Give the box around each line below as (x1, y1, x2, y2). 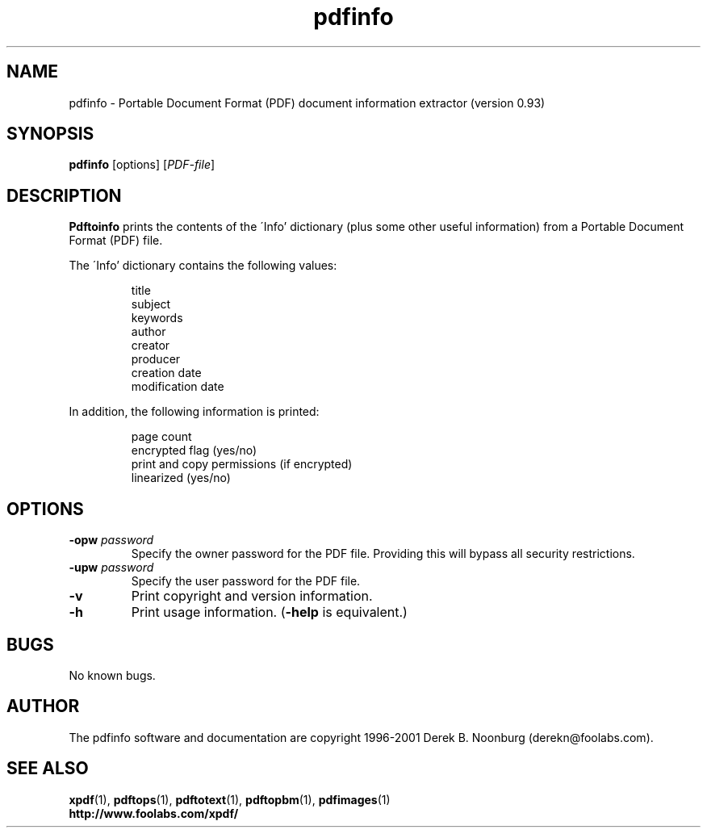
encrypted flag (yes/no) (131, 443, 257, 458)
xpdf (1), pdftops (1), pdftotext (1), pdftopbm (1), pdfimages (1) (69, 792, 391, 807)
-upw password (69, 560, 154, 575)
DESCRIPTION (6, 185, 122, 206)
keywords (131, 311, 183, 325)
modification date (131, 379, 224, 394)
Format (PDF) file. (69, 233, 163, 248)
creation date (131, 366, 202, 380)
